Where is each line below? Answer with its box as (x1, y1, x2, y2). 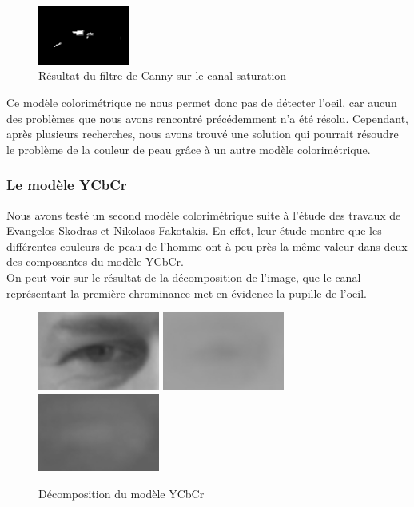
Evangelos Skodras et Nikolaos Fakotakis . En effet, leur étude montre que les (6, 222, 382, 239)
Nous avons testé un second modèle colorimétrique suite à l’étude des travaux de (6, 206, 401, 223)
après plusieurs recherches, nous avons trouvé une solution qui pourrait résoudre (6, 125, 399, 142)
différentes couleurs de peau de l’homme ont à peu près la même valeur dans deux (6, 237, 408, 254)
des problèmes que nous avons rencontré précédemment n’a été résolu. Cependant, (6, 109, 408, 126)
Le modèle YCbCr (6, 175, 127, 195)
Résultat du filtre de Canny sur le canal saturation (38, 67, 287, 84)
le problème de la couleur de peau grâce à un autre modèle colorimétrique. (6, 141, 371, 157)
